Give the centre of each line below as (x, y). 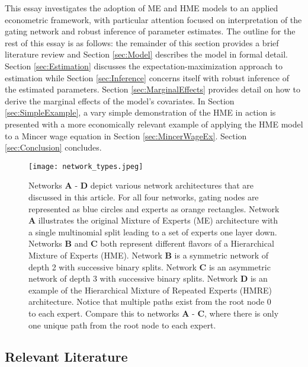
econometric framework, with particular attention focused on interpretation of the (153, 19)
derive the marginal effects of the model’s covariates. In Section (120, 100)
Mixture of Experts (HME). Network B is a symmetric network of (149, 255)
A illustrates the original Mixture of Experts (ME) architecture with (153, 220)
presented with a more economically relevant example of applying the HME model (154, 124)
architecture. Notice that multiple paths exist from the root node (147, 301)
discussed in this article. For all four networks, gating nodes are (144, 197)
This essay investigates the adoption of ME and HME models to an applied (142, 8)
